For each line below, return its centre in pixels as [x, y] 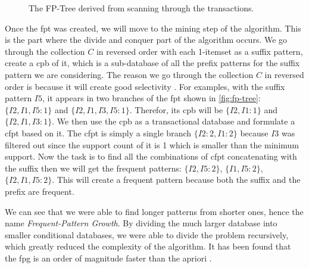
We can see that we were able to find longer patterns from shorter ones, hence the [154, 211]
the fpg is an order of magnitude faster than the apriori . [108, 258]
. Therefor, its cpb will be [176, 109]
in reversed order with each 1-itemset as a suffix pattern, [199, 51]
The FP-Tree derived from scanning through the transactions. [141, 8]
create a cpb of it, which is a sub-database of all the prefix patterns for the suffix [152, 63]
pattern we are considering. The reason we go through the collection [129, 74]
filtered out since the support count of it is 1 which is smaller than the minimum [152, 144]
